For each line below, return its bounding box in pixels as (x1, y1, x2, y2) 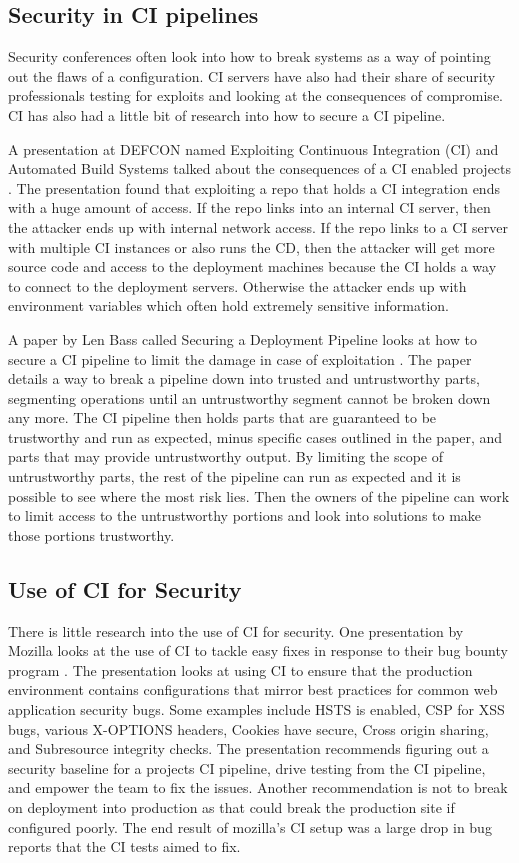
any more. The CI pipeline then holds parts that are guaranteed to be (8, 407, 437, 428)
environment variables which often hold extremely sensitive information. (8, 295, 450, 316)
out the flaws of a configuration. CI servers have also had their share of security (8, 65, 496, 86)
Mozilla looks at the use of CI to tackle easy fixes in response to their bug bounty (8, 640, 508, 661)
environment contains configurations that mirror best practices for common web (8, 679, 498, 700)
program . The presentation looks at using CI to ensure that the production (8, 659, 473, 680)
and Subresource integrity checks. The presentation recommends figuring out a (8, 738, 489, 759)
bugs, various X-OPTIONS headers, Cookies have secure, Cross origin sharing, (8, 718, 489, 739)
